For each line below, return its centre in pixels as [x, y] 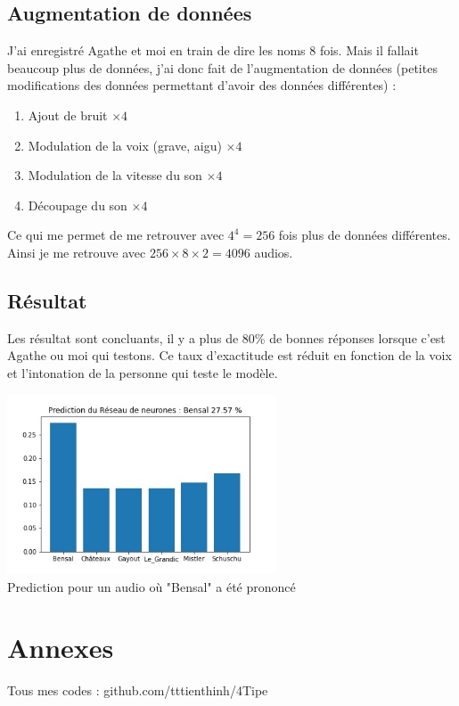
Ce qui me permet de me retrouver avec [116, 235]
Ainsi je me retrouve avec [77, 252]
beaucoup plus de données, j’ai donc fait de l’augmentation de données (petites [222, 67]
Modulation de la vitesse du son [115, 175]
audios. [274, 252]
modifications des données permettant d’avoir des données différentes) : [202, 85]
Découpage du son [78, 205]
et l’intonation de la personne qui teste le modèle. [143, 372]
